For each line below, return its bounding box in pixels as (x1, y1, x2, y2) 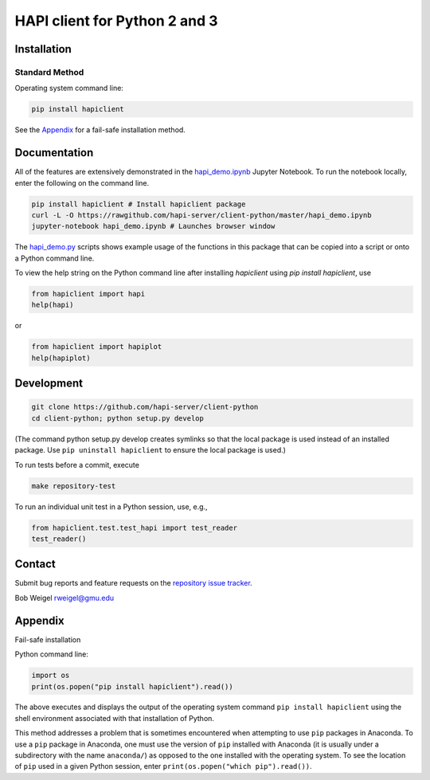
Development (14, 377, 84, 390)
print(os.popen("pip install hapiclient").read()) (31, 682, 234, 691)
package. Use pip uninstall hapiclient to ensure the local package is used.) (14, 445, 287, 455)
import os (31, 671, 70, 680)
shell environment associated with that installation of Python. (14, 713, 215, 723)
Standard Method (14, 66, 84, 77)
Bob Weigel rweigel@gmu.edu (14, 593, 115, 602)
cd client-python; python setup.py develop (31, 414, 205, 422)
